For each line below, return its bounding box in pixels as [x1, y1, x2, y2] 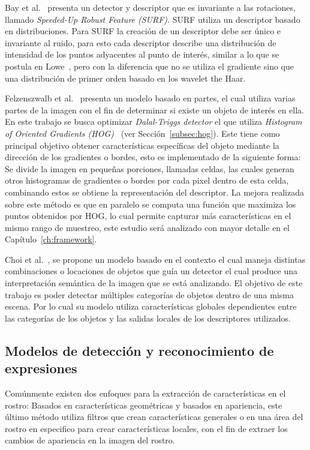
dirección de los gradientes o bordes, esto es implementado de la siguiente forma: [5, 151, 301, 163]
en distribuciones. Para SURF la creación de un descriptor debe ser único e [5, 25, 281, 37]
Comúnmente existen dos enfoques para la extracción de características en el [5, 387, 286, 400]
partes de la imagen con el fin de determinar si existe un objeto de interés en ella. [5, 103, 304, 116]
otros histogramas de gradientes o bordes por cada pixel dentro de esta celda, [5, 174, 289, 187]
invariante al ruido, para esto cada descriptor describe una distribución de [5, 36, 276, 49]
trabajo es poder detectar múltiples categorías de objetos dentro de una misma [5, 288, 294, 301]
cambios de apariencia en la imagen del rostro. [5, 434, 175, 446]
